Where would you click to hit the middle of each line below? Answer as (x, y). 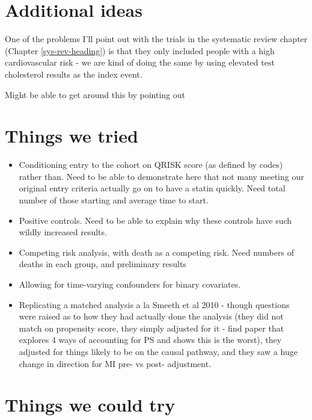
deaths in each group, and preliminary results (102, 264)
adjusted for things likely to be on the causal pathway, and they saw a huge (158, 351)
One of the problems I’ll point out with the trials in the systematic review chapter (156, 39)
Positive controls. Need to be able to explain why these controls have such (155, 220)
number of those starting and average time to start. (114, 200)
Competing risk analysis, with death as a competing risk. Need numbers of (156, 252)
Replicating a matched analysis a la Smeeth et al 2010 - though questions (154, 304)
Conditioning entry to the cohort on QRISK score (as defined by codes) (151, 165)
